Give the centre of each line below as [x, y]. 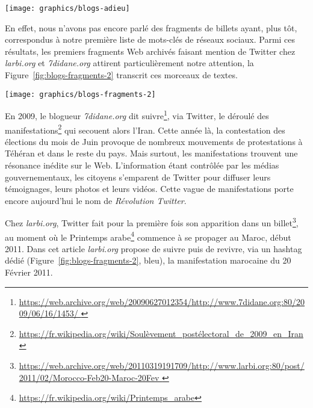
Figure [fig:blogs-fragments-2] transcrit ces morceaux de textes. [121, 75]
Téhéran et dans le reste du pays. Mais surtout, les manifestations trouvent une [151, 153]
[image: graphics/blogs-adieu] [67, 8]
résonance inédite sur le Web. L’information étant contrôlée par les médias [142, 165]
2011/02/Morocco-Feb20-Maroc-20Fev [89, 377]
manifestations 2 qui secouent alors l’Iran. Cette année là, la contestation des [145, 129]
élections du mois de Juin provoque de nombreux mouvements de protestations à [154, 141]
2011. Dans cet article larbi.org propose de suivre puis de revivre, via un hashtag [153, 248]
